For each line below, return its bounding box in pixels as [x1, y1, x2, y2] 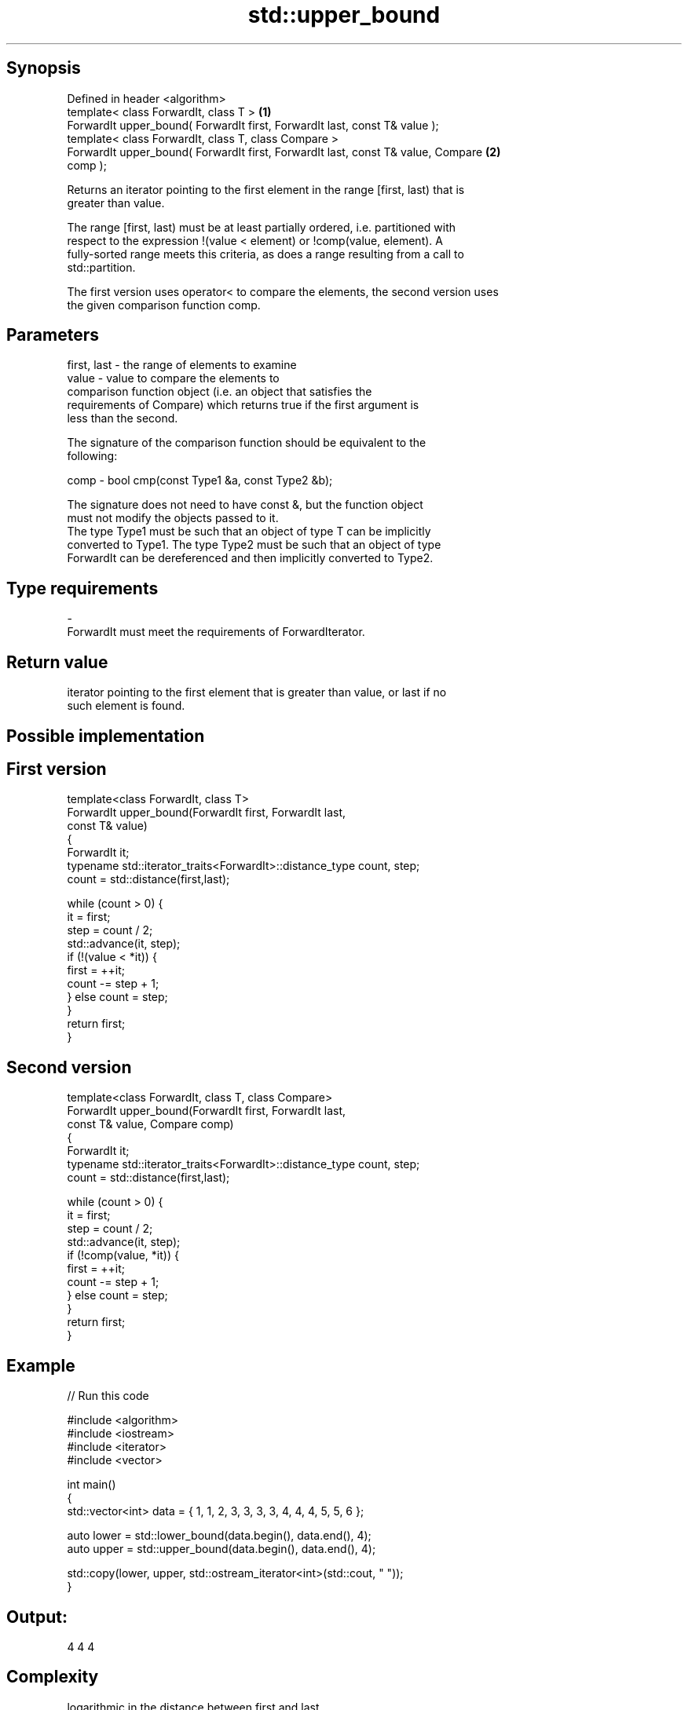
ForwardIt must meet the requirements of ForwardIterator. [67, 625, 365, 639]
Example [6, 1355, 75, 1376]
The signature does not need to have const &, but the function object [67, 498, 423, 512]
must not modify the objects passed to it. [67, 511, 279, 525]
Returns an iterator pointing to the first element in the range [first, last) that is [67, 182, 465, 196]
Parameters [6, 325, 99, 345]
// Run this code [67, 1389, 149, 1403]
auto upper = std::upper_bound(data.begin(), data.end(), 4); [67, 1542, 376, 1556]
